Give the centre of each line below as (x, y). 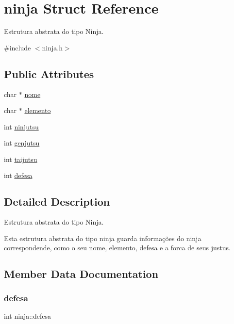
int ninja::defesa (27, 316)
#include (17, 47)
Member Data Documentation (81, 274)
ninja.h (52, 47)
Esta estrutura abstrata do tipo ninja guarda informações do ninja (103, 238)
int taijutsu (21, 159)
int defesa (18, 175)
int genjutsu (22, 143)
